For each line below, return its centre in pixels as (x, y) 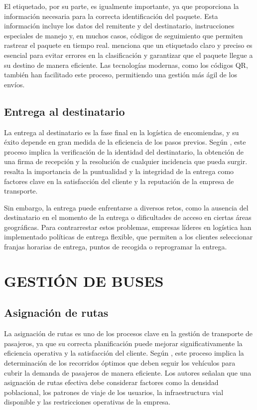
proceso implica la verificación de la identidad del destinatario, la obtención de (124, 151)
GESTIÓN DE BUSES (84, 281)
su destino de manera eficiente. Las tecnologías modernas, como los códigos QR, (126, 65)
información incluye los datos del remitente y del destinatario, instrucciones (119, 26)
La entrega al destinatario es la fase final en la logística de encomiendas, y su (122, 132)
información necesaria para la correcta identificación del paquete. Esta (111, 16)
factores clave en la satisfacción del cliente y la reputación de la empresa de (119, 181)
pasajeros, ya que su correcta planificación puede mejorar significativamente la (123, 343)
